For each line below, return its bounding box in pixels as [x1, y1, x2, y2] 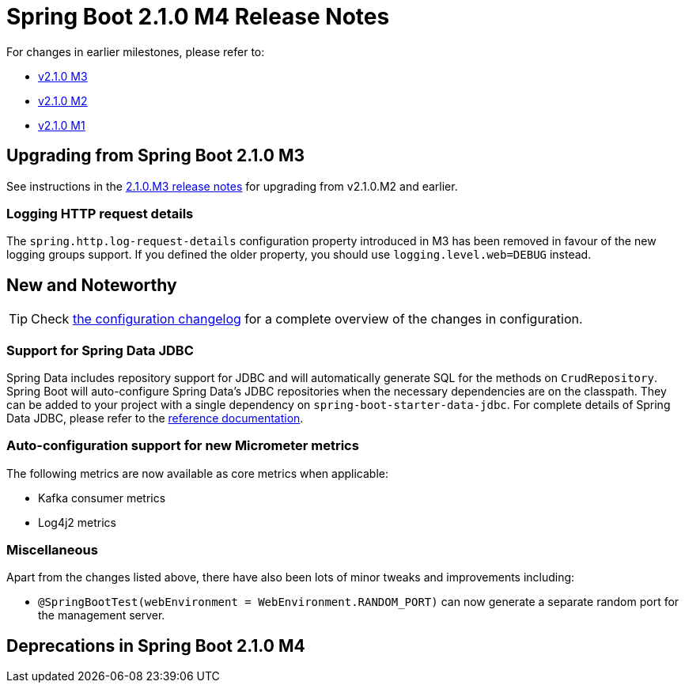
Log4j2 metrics [38, 515, 116, 529]
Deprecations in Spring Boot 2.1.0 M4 [6, 635, 305, 656]
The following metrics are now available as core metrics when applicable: [6, 466, 388, 480]
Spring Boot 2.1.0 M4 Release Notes [6, 3, 390, 30]
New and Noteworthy [6, 274, 177, 295]
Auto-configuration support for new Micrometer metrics [6, 437, 359, 454]
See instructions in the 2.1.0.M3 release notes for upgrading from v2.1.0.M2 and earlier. [6, 179, 458, 193]
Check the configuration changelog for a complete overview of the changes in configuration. [31, 311, 583, 327]
